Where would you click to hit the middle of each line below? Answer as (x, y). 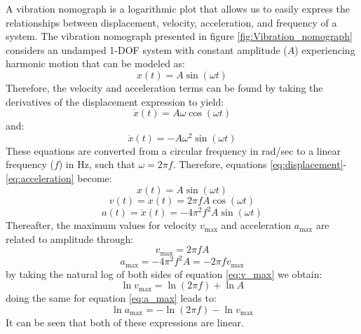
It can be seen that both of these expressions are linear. (125, 322)
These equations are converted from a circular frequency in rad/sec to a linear (173, 150)
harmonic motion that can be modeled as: (96, 63)
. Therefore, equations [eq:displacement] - (260, 164)
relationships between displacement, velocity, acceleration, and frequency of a (171, 22)
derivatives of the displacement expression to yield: (115, 101)
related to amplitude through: (70, 238)
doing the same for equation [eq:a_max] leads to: (111, 298)
